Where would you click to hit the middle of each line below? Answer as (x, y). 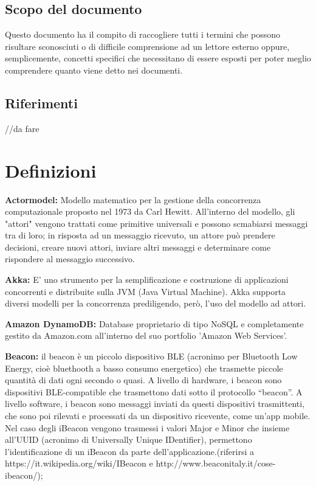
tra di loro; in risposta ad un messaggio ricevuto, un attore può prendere (140, 235)
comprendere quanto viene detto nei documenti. (94, 70)
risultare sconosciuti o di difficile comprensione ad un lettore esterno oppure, (147, 46)
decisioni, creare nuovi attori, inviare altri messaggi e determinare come (138, 247)
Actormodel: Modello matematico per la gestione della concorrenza (133, 199)
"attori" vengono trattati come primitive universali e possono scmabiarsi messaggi (156, 223)
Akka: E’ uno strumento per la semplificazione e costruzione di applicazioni (147, 279)
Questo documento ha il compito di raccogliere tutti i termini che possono (143, 34)
